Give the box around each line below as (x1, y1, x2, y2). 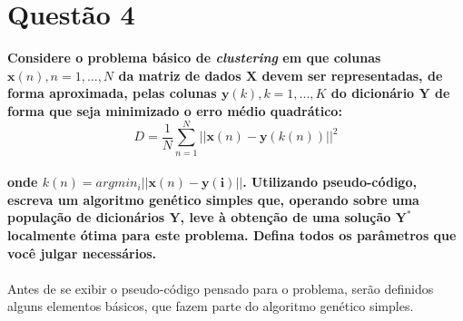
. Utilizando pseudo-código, (242, 172, 417, 191)
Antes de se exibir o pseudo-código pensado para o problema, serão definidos (7, 278, 434, 297)
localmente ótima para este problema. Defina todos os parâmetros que (7, 226, 457, 244)
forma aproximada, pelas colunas (7, 83, 217, 102)
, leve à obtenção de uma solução (180, 208, 391, 227)
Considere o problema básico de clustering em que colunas (7, 48, 381, 67)
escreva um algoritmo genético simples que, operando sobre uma (7, 190, 419, 209)
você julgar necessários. (7, 243, 157, 262)
